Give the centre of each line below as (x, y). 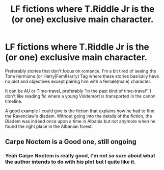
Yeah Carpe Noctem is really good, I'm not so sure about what (80, 156)
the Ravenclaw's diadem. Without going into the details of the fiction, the (79, 116)
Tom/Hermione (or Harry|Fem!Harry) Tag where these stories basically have (82, 76)
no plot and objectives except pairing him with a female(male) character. (78, 81)
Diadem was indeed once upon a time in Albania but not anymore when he (80, 121)
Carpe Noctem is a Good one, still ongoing (71, 142)
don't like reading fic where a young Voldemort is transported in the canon (80, 96)
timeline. (14, 101)
